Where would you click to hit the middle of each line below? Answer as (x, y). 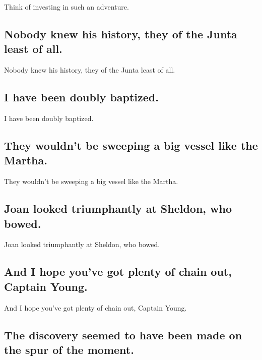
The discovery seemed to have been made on (123, 335)
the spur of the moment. (69, 349)
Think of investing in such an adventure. (67, 7)
